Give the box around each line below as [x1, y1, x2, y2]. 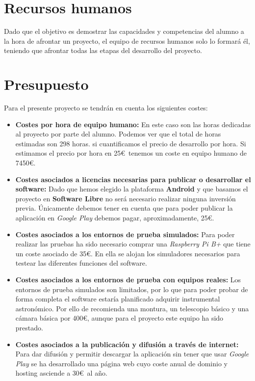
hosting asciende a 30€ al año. [15, 368, 107, 378]
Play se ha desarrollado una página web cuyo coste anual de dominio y [15, 358, 228, 368]
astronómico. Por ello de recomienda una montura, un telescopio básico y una [15, 303, 249, 313]
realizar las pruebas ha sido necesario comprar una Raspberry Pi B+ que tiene [15, 239, 251, 249]
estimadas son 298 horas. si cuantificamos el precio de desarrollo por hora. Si [15, 138, 246, 148]
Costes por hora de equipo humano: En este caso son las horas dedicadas [15, 119, 251, 129]
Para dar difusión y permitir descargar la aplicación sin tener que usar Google [15, 349, 249, 359]
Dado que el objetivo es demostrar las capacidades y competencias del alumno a [4, 26, 244, 36]
